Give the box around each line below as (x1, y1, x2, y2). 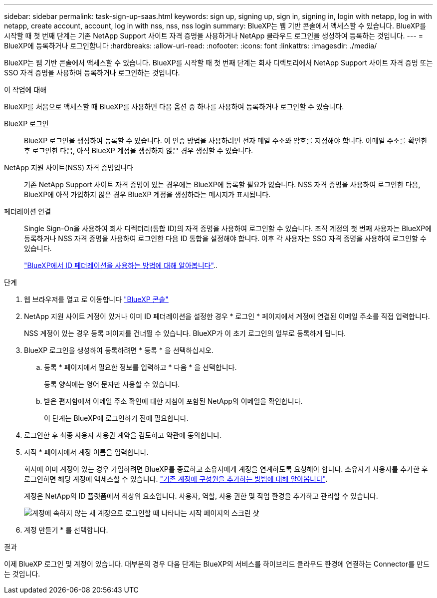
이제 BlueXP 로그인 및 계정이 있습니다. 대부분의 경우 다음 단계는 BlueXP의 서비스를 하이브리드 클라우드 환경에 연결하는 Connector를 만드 (4, 560, 430, 568)
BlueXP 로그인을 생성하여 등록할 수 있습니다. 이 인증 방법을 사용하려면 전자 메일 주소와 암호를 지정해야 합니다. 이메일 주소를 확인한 (24, 136, 428, 145)
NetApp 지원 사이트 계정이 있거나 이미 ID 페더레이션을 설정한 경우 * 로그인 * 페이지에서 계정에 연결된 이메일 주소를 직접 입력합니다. (24, 312, 430, 320)
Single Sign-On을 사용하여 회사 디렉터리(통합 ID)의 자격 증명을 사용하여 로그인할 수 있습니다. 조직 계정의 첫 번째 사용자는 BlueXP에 (24, 224, 432, 233)
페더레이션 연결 (4, 207, 51, 216)
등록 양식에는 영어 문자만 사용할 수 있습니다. (44, 380, 180, 388)
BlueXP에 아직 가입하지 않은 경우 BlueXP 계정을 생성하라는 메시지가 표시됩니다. (24, 190, 271, 199)
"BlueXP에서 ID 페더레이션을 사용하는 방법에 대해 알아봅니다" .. (24, 261, 218, 270)
